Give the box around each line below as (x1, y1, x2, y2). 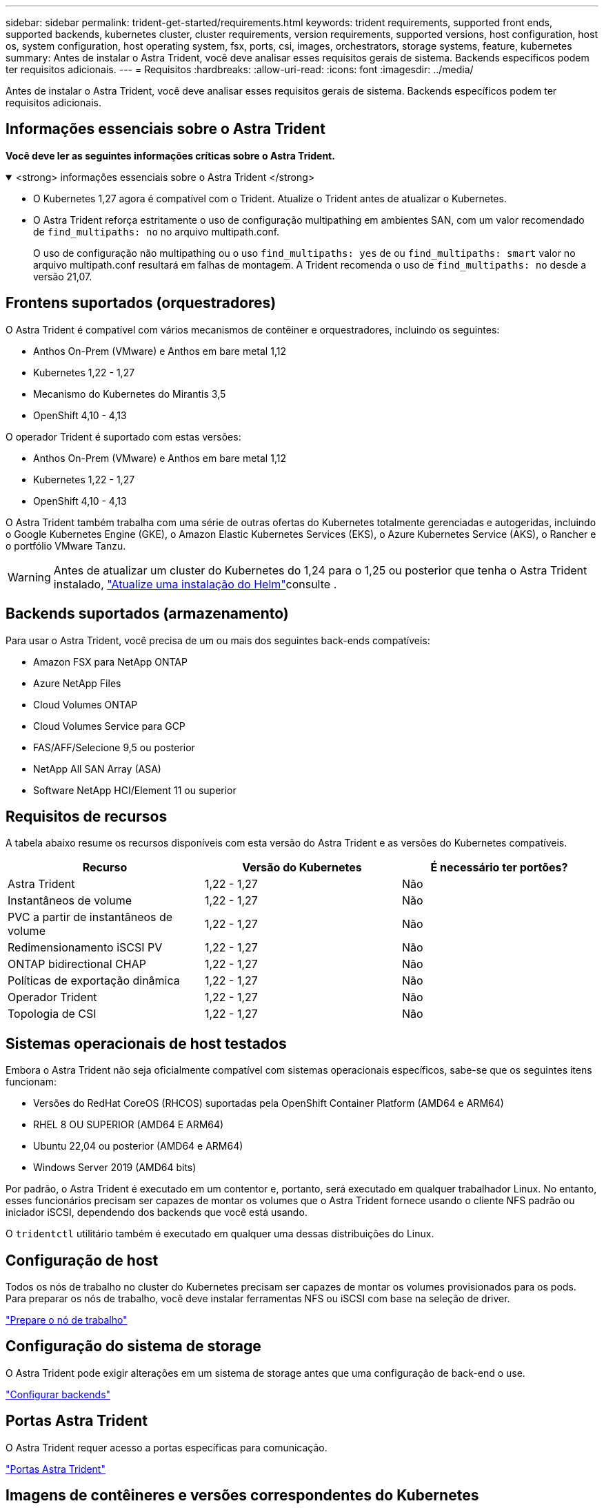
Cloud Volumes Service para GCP (33, 719, 185, 732)
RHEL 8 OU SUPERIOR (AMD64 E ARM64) (33, 1119, 224, 1131)
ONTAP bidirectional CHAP (8, 957, 146, 971)
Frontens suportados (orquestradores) (6, 294, 276, 312)
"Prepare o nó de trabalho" (6, 1314, 128, 1326)
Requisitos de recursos (6, 807, 168, 825)
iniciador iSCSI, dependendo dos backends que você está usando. (6, 1206, 308, 1219)
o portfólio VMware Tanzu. (6, 539, 126, 552)
